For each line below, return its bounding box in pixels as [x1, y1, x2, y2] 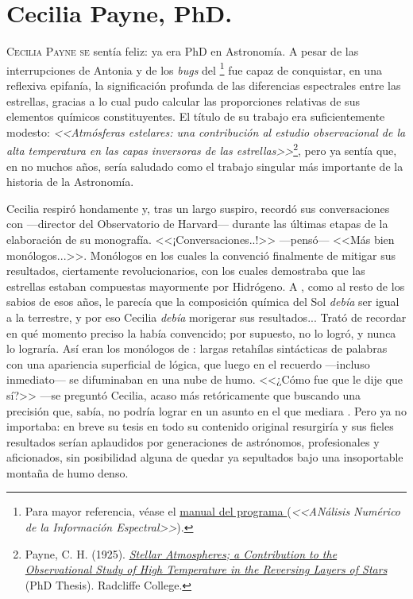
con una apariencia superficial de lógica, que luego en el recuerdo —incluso [6, 355, 370, 372]
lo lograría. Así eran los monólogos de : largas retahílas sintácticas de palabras [6, 340, 388, 357]
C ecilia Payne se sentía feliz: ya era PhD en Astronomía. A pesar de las [6, 43, 359, 60]
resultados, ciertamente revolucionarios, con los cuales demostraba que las [6, 262, 365, 279]
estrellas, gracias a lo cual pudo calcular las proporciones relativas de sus [6, 92, 360, 109]
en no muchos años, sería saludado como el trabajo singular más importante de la [6, 157, 403, 174]
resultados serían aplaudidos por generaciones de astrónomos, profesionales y [6, 433, 380, 450]
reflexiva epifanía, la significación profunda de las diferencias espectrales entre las [6, 76, 401, 93]
